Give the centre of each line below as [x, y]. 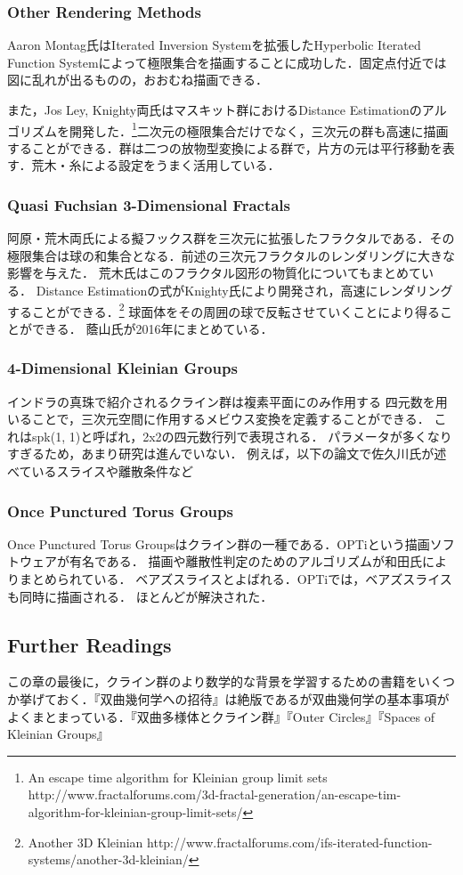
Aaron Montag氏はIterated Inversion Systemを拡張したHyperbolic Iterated [214, 45]
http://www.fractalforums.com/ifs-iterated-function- [290, 842]
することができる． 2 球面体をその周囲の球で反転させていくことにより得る [223, 310]
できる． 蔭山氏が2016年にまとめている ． [152, 328]
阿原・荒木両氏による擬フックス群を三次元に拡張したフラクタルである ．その [231, 238]
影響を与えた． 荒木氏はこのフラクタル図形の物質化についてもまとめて [214, 273]
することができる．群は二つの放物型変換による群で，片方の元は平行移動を [225, 147]
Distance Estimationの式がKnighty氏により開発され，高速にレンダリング [244, 291]
